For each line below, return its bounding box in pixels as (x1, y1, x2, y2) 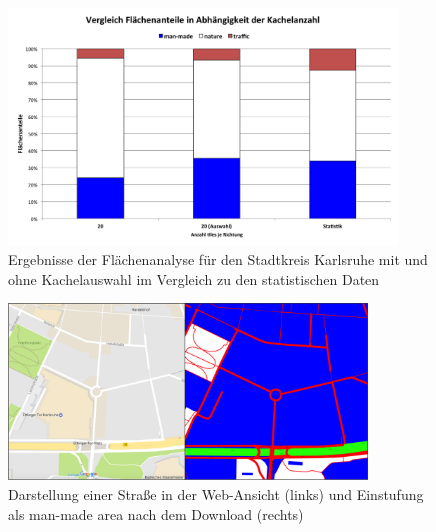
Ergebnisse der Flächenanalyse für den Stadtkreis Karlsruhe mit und (8, 248, 428, 269)
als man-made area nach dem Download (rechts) (8, 503, 304, 524)
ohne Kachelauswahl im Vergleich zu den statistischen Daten (8, 268, 380, 289)
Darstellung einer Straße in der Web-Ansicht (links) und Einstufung (8, 484, 424, 505)
